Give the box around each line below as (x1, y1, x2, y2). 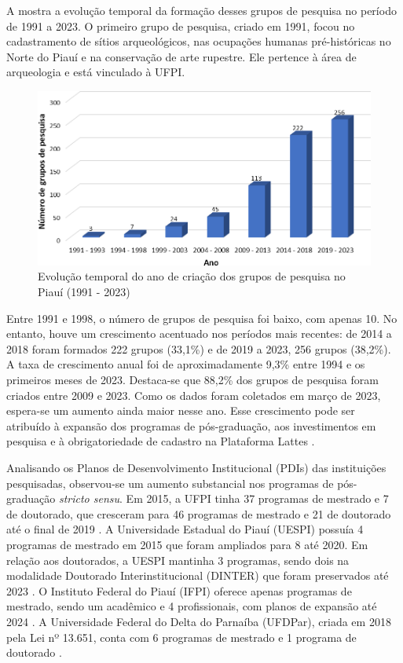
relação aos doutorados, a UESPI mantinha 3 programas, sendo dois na (6, 551, 350, 568)
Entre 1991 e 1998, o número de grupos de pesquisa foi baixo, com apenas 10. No (6, 310, 398, 326)
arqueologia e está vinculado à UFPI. (6, 64, 185, 80)
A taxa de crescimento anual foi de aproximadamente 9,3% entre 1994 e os (6, 356, 365, 372)
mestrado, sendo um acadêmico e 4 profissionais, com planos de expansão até (6, 598, 377, 614)
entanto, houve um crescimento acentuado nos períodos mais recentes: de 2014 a (6, 325, 392, 342)
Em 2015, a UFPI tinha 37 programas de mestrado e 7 (126, 490, 389, 507)
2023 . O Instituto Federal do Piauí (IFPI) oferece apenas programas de (6, 582, 352, 599)
